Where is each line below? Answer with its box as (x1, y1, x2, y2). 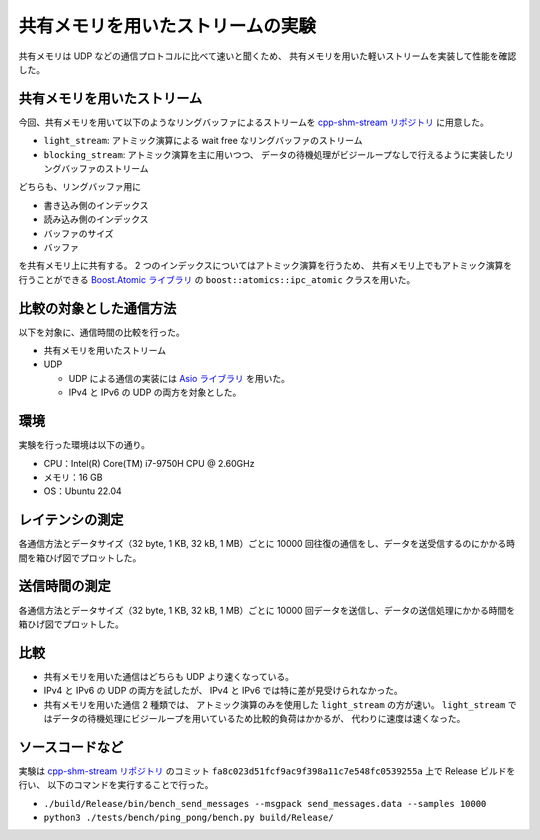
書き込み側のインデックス (43, 199, 149, 211)
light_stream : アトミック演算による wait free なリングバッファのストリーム (43, 135, 363, 147)
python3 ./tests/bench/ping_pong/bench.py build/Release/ (43, 812, 334, 824)
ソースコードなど (18, 738, 124, 755)
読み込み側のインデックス (43, 213, 149, 225)
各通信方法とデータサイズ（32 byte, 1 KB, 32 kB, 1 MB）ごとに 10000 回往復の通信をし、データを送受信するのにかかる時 (18, 538, 516, 550)
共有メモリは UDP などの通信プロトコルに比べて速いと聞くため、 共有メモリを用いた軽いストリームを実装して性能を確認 (18, 50, 517, 62)
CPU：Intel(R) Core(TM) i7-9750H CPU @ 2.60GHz (43, 457, 255, 469)
